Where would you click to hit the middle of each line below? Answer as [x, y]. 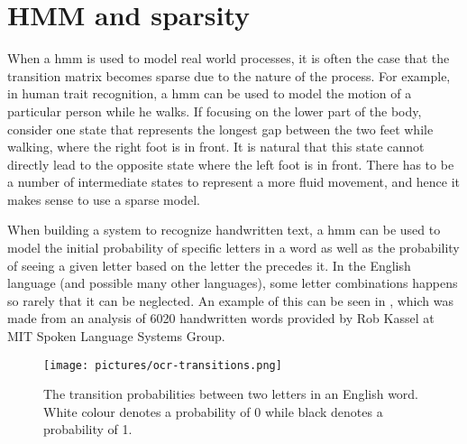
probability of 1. [88, 429]
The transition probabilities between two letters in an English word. [231, 394]
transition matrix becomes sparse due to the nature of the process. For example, [229, 75]
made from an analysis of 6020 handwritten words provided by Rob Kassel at [221, 318]
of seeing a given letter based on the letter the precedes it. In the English [209, 265]
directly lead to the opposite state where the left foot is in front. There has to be [231, 164]
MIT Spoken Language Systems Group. [116, 336]
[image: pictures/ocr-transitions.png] [163, 365]
